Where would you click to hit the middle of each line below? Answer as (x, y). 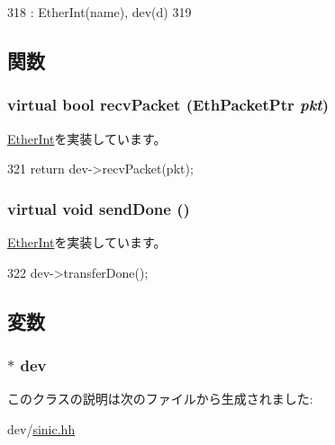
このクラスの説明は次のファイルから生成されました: (160, 399)
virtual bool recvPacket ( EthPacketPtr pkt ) (168, 105)
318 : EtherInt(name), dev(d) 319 (100, 12)
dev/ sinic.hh (41, 428)
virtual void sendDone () (99, 208)
